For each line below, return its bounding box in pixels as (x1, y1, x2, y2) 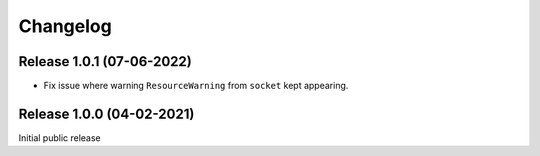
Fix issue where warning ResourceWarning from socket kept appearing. (43, 80, 349, 92)
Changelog (18, 15, 112, 37)
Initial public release (18, 131, 102, 144)
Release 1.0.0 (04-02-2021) (18, 105, 195, 122)
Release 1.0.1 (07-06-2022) (18, 53, 192, 70)
